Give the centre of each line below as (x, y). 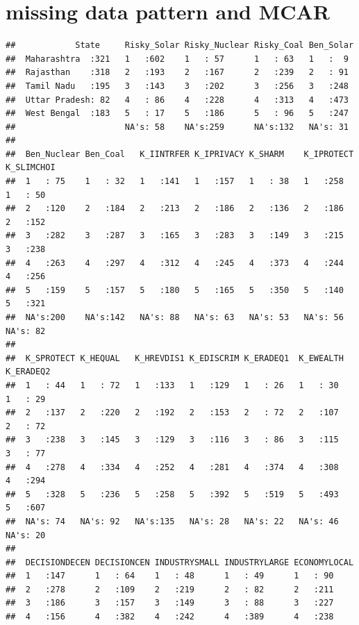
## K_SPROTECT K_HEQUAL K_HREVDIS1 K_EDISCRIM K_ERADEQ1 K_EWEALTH (175, 358)
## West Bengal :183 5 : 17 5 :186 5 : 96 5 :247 (177, 114)
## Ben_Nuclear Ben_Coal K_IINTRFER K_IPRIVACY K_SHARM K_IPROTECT (180, 154)
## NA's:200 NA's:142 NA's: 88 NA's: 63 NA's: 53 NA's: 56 (175, 317)
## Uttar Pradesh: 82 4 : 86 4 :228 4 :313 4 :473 (177, 100)
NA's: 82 (26, 331)
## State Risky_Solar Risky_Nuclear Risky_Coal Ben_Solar (180, 45)
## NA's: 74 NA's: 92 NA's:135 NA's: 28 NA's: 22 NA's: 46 (172, 521)
